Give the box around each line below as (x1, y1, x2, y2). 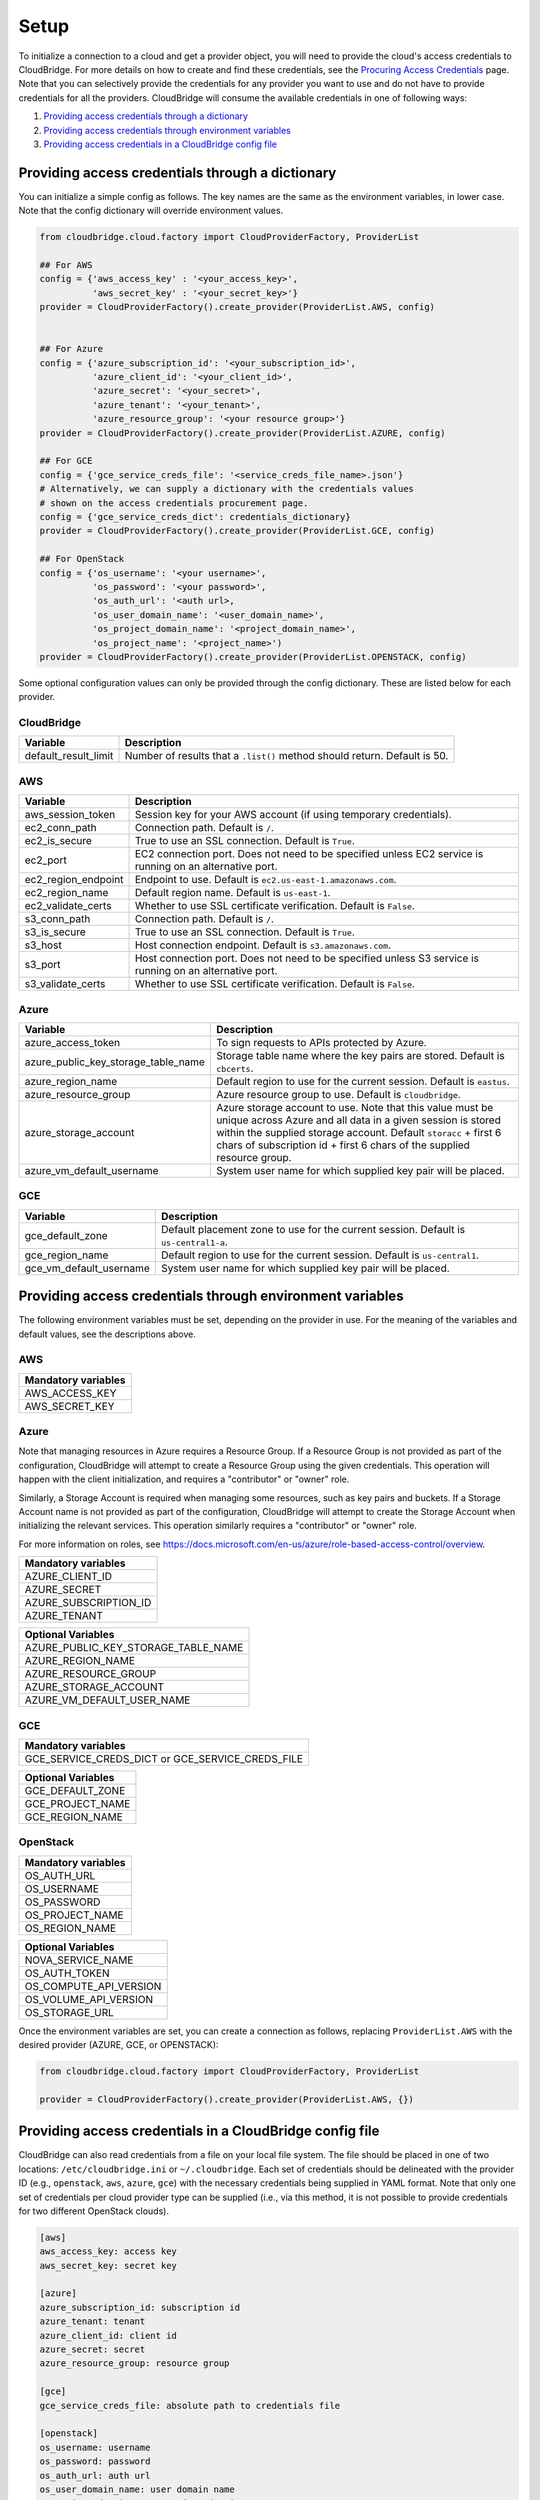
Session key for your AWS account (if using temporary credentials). (134, 808, 452, 822)
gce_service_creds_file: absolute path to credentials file (39, 2400, 341, 2411)
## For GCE (39, 455, 93, 467)
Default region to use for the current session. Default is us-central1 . (161, 1248, 480, 1262)
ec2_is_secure (24, 834, 92, 848)
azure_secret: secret (39, 2344, 146, 2355)
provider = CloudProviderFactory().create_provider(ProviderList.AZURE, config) (39, 427, 446, 439)
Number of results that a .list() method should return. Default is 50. (124, 749, 449, 763)
